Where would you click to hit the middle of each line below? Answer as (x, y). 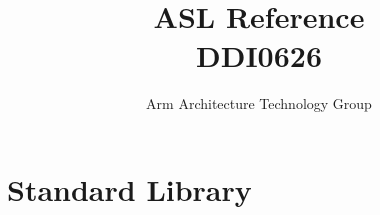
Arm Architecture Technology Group (259, 103)
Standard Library (129, 188)
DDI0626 (258, 55)
